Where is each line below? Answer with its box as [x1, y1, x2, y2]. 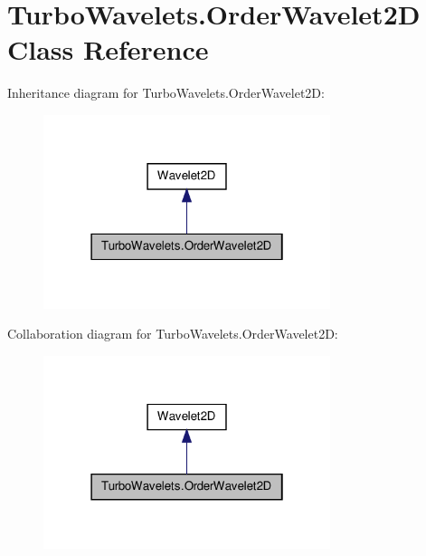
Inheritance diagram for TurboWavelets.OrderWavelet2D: [7, 83, 325, 102]
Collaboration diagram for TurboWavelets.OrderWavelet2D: [7, 324, 338, 343]
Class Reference [7, 31, 209, 68]
